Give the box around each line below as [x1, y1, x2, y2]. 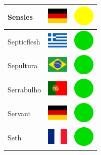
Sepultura [8, 60, 38, 71]
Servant [8, 108, 31, 119]
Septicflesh [8, 36, 40, 46]
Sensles [8, 11, 33, 22]
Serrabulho [8, 84, 41, 94]
